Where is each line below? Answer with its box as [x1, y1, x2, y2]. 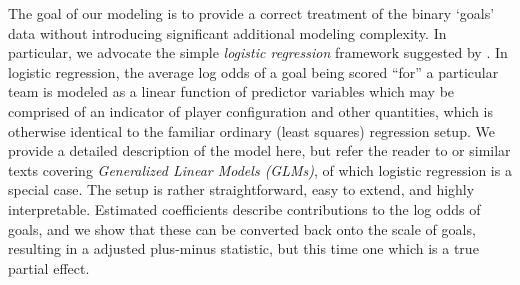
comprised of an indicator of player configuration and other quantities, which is [8, 100, 494, 121]
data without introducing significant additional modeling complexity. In [8, 22, 447, 43]
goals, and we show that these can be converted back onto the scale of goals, [8, 218, 476, 239]
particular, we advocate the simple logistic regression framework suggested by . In [8, 42, 508, 63]
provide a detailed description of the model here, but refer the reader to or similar [8, 140, 511, 161]
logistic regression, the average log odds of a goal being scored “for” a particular [8, 61, 499, 82]
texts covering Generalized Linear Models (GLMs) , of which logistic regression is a [8, 159, 512, 180]
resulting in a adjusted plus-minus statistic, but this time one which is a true [8, 238, 479, 259]
